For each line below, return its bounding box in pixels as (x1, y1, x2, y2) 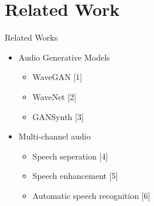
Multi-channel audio (18, 130, 91, 142)
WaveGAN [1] (32, 71, 83, 83)
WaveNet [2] (32, 90, 77, 102)
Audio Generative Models (18, 51, 110, 63)
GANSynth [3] (32, 110, 84, 122)
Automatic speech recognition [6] (32, 189, 150, 201)
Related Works (5, 31, 58, 44)
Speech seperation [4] (32, 149, 108, 162)
